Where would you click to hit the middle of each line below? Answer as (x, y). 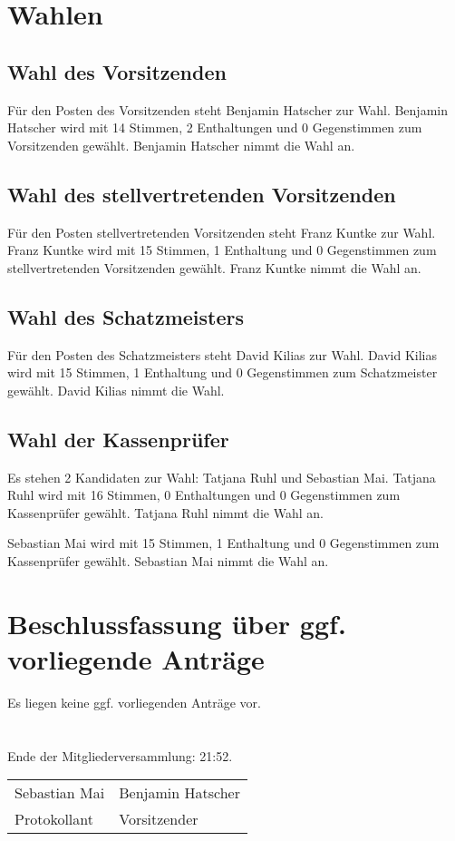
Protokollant (54, 819)
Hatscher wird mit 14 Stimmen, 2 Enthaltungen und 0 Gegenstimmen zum (215, 127)
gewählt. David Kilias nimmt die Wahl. (116, 390)
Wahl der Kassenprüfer (118, 439)
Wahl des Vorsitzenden (117, 71)
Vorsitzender (159, 819)
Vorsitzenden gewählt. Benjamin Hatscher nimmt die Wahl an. (181, 145)
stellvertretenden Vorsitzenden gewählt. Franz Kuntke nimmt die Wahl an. (214, 267)
